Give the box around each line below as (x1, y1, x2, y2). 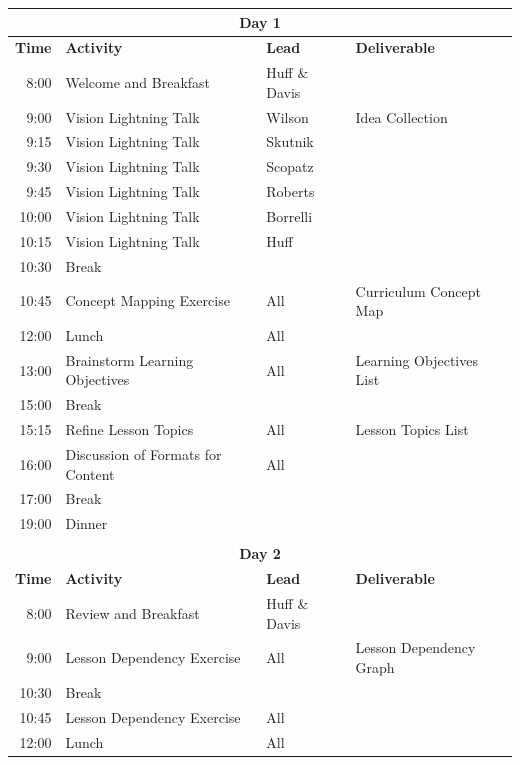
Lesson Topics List (355, 419, 469, 440)
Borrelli (266, 206, 313, 226)
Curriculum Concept (355, 280, 481, 301)
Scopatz (266, 156, 314, 177)
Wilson (266, 106, 309, 127)
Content (65, 463, 115, 484)
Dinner (65, 513, 108, 534)
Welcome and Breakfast (65, 71, 211, 92)
